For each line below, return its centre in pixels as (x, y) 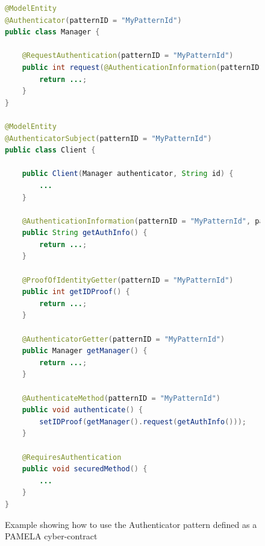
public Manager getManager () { (85, 351)
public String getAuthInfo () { (85, 233)
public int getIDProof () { (76, 292)
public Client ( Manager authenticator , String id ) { (128, 174)
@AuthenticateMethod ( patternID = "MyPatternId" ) (121, 398)
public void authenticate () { (83, 410)
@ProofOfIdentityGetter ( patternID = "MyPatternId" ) (128, 280)
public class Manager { (52, 32)
